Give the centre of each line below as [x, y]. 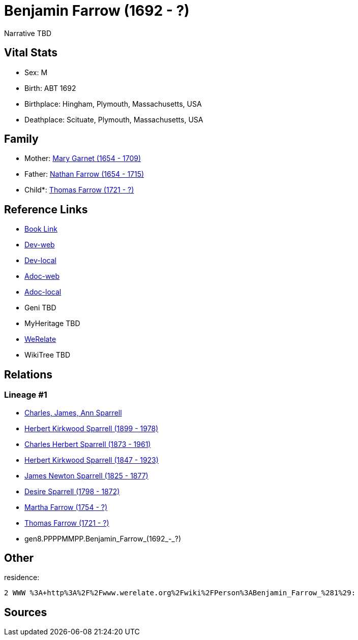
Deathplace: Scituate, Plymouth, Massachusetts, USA [114, 119]
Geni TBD [40, 308]
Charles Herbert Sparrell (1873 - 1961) [88, 444]
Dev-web [40, 245]
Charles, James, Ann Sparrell [73, 412]
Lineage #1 [26, 395]
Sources [26, 612]
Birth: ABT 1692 [50, 88]
